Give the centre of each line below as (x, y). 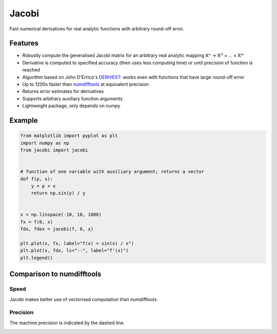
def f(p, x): (37, 179)
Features (24, 43)
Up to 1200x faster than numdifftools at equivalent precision (85, 84)
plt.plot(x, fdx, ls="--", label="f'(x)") (74, 251)
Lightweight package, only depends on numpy (71, 106)
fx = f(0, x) (37, 222)
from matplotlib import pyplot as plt (69, 136)
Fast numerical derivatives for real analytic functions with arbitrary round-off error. (97, 29)
